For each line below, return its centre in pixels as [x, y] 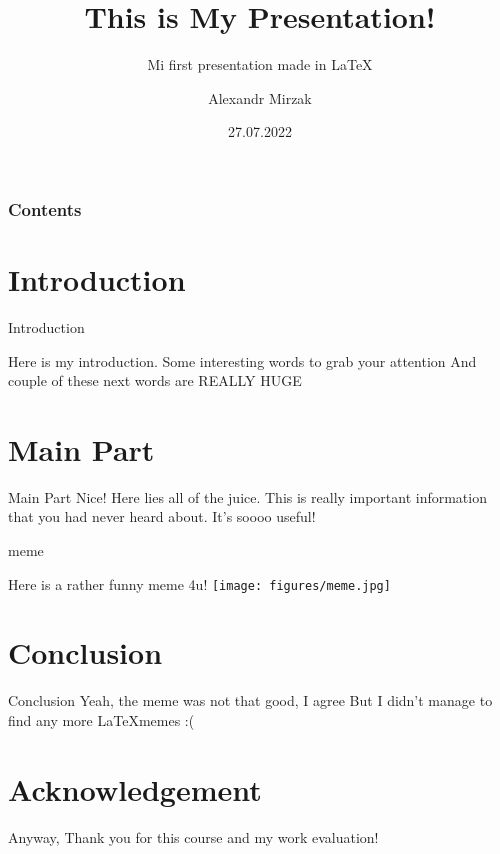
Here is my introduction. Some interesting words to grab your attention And [242, 360]
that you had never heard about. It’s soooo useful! [162, 516]
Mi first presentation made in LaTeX [260, 64]
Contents [45, 208]
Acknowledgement [135, 788]
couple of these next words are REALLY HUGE [155, 380]
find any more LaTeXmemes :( [101, 720]
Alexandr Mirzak [260, 97]
